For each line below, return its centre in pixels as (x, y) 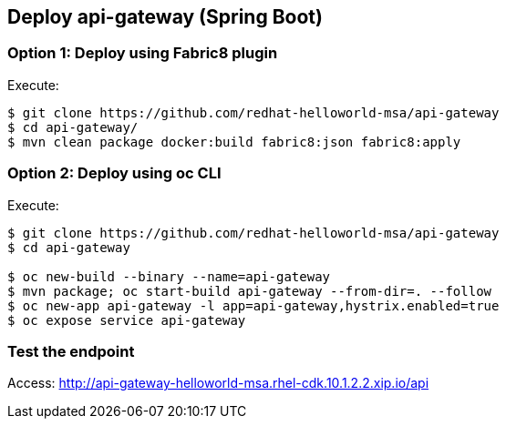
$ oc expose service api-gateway (127, 320)
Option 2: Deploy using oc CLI (114, 173)
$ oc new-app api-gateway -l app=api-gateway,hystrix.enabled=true (253, 305)
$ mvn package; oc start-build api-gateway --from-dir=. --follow (250, 291)
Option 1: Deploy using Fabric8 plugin (143, 53)
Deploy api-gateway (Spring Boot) (165, 17)
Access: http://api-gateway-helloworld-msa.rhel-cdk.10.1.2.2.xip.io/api (218, 383)
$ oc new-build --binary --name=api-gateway (169, 276)
